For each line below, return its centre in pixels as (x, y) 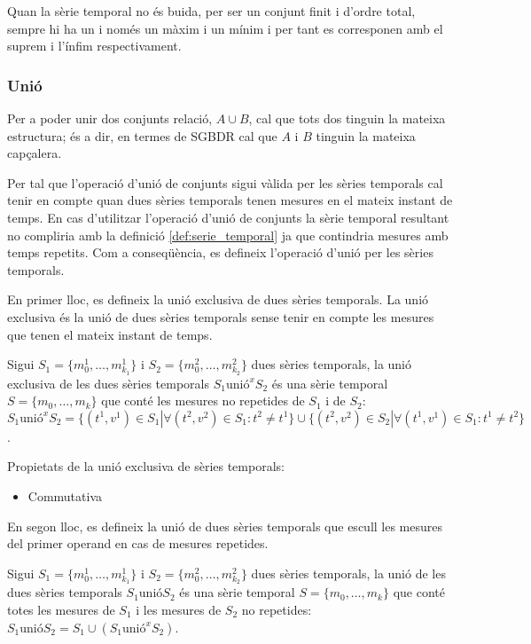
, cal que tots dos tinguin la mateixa (347, 118)
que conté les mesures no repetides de (203, 401)
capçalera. (35, 153)
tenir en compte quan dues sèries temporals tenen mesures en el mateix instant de (230, 200)
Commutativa (65, 496)
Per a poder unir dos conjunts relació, (110, 118)
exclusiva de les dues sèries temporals (108, 383)
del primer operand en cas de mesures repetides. (138, 543)
